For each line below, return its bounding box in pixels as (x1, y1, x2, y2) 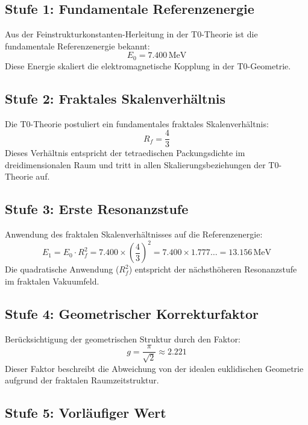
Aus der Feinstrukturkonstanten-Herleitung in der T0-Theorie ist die (5, 28, 258, 40)
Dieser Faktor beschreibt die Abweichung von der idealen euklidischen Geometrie (5, 362, 304, 374)
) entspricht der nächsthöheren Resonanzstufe (128, 263, 297, 275)
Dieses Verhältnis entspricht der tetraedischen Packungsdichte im (5, 146, 245, 159)
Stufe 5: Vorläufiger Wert (5, 403, 166, 422)
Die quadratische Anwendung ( (5, 263, 119, 275)
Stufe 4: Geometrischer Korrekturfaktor (5, 304, 259, 323)
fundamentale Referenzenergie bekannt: (5, 39, 150, 52)
